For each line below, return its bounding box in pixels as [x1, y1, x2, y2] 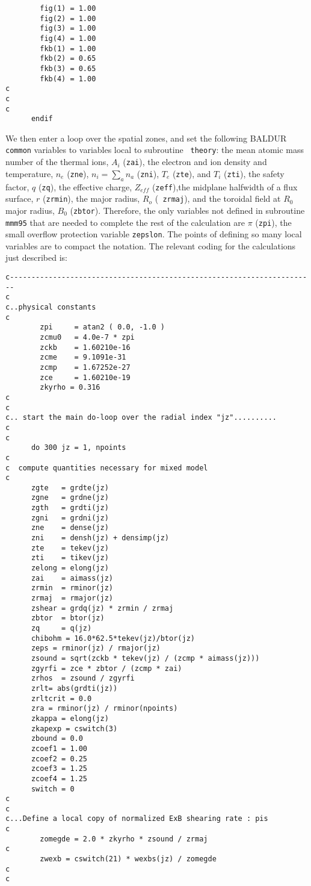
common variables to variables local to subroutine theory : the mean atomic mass [5, 143, 304, 156]
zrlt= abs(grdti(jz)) [31, 684, 118, 693]
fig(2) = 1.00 [40, 14, 96, 23]
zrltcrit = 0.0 [31, 694, 92, 703]
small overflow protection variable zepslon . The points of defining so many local [5, 228, 302, 240]
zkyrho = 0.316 [40, 383, 100, 392]
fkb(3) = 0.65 [40, 64, 96, 73]
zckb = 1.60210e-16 [40, 343, 131, 352]
